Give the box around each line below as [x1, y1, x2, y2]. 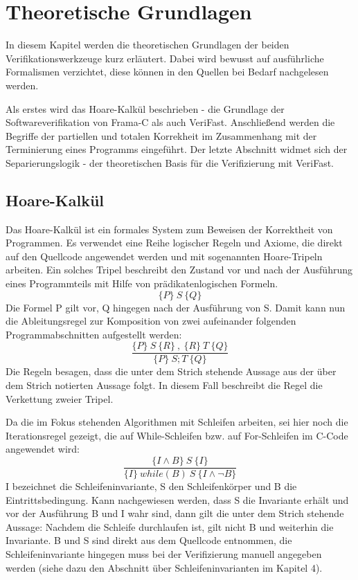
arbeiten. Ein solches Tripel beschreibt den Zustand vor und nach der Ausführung [6, 262, 352, 277]
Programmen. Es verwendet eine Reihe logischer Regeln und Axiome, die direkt [6, 235, 343, 250]
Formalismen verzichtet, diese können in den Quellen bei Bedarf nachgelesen [6, 64, 329, 79]
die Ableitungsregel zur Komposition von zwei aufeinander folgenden [6, 314, 296, 328]
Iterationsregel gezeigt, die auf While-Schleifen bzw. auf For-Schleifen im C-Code [6, 428, 348, 442]
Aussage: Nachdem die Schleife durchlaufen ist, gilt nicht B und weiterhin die [6, 519, 334, 534]
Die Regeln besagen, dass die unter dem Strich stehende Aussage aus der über [6, 364, 337, 379]
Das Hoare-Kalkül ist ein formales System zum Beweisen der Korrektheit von [6, 221, 333, 236]
